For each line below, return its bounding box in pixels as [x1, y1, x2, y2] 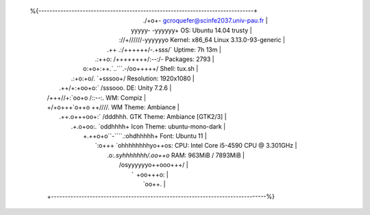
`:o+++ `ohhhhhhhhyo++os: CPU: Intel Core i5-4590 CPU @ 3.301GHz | [95, 142, 297, 150]
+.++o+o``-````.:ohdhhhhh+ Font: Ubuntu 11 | [83, 132, 207, 140]
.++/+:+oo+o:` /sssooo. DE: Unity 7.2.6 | [59, 84, 172, 92]
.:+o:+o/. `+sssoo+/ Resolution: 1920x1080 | [71, 74, 195, 82]
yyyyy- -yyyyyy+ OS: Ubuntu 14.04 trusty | [131, 26, 253, 34]
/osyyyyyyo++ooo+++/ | [119, 161, 188, 169]
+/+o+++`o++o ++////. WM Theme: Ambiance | [47, 103, 180, 111]
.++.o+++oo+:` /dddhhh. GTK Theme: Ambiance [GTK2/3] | [59, 113, 227, 121]
